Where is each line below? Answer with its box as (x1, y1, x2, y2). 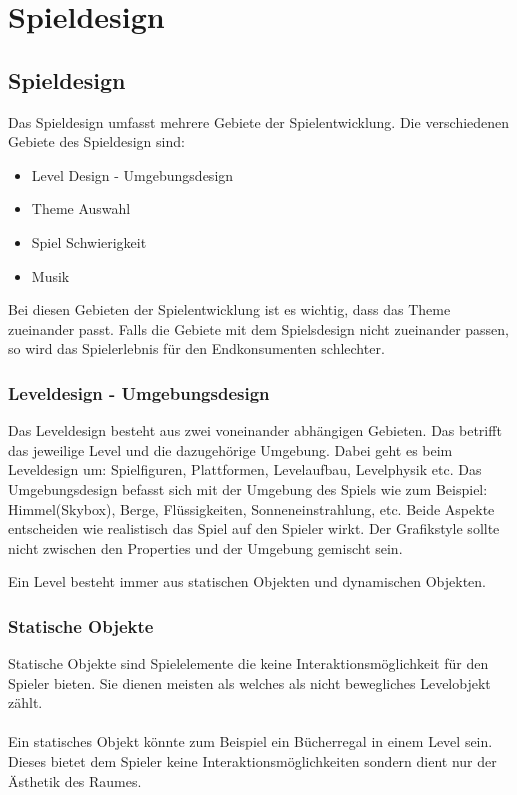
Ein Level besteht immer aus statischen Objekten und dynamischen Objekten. (8, 571, 486, 592)
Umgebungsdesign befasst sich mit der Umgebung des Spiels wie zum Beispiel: (8, 478, 488, 499)
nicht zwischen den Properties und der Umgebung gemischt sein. (8, 537, 403, 558)
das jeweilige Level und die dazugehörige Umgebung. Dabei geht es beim (8, 439, 453, 460)
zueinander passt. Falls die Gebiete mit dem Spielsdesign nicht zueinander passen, (8, 318, 510, 339)
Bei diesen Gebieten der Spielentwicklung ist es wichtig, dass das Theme (8, 299, 451, 320)
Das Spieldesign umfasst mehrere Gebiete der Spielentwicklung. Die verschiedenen (8, 111, 510, 132)
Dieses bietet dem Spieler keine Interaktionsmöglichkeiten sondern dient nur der (8, 751, 497, 772)
